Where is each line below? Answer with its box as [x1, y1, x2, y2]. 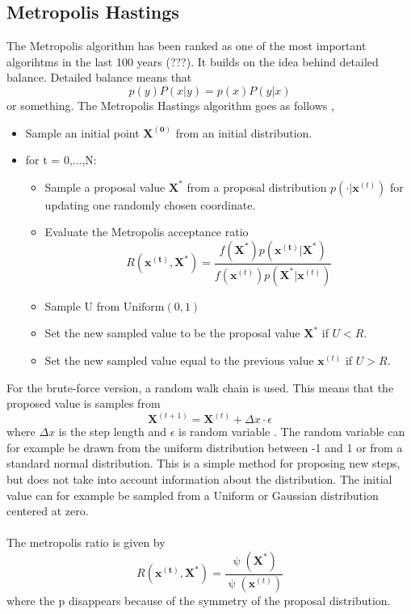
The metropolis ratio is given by [6, 534, 166, 551]
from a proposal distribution [187, 178, 327, 195]
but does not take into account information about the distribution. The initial [6, 471, 392, 488]
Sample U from [44, 297, 120, 314]
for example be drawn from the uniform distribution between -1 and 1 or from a [6, 438, 403, 455]
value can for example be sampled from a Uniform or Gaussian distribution [6, 486, 379, 503]
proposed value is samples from [6, 395, 161, 412]
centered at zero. [6, 502, 89, 519]
